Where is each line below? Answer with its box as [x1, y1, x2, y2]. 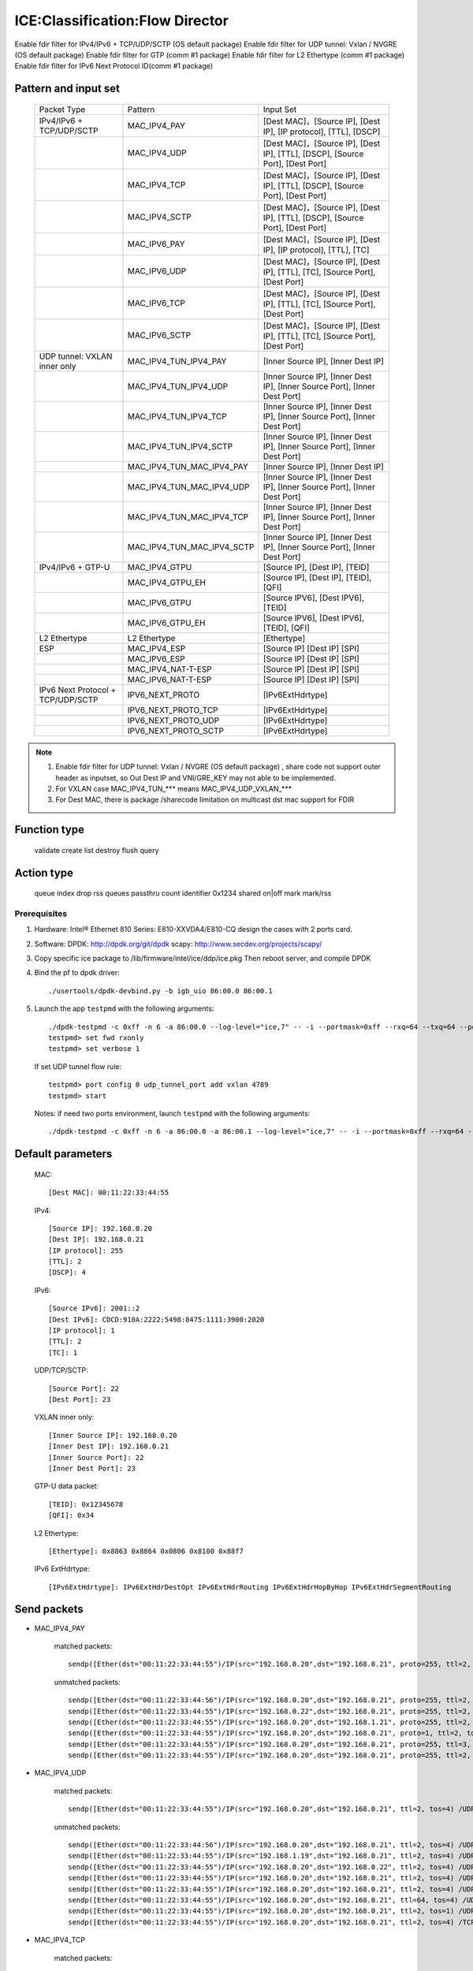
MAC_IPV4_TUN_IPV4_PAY [127, 356, 227, 367]
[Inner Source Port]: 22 [48, 1453, 144, 1462]
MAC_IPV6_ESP [127, 653, 185, 664]
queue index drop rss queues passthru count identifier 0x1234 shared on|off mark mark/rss [34, 889, 332, 898]
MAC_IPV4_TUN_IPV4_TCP [127, 411, 228, 422]
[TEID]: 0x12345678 [48, 1500, 124, 1509]
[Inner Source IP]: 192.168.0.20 [48, 1431, 177, 1440]
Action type [14, 866, 74, 879]
